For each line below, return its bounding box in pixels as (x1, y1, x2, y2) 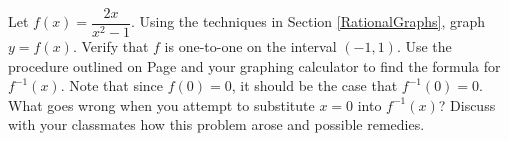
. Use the (396, 36, 452, 57)
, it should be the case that (231, 75, 398, 96)
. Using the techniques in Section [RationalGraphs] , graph (130, 11, 486, 32)
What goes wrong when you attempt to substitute (8, 94, 315, 115)
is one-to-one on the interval (164, 36, 337, 57)
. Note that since (60, 75, 164, 96)
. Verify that (72, 36, 149, 57)
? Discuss (438, 94, 496, 115)
